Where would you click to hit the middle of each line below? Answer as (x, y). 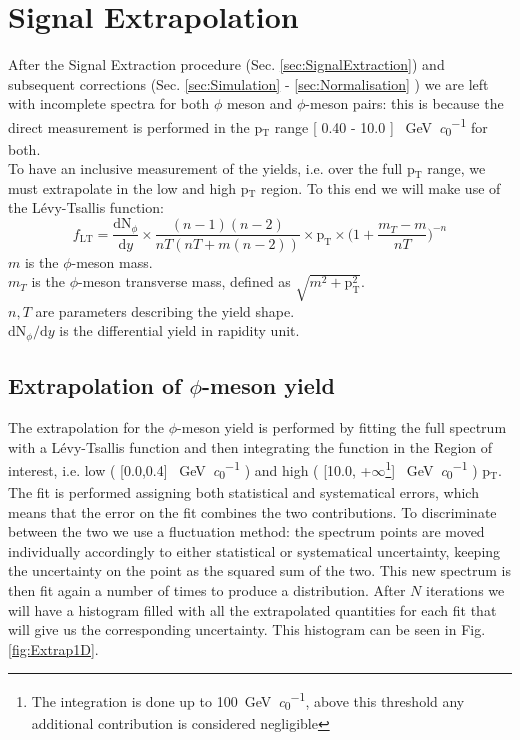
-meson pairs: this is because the (404, 103)
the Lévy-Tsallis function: (86, 207)
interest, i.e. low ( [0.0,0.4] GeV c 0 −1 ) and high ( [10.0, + (190, 470)
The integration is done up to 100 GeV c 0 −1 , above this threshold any (248, 701)
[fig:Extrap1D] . (53, 648)
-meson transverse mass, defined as (184, 281)
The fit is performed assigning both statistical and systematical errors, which (243, 492)
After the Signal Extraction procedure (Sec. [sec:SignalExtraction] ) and (226, 64)
